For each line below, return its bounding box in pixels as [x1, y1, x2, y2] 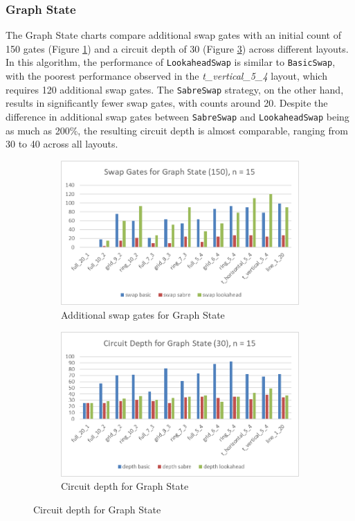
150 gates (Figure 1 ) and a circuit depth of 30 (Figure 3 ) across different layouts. [6, 41, 349, 55]
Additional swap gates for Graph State [61, 308, 225, 322]
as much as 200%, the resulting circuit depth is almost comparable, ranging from [6, 123, 348, 137]
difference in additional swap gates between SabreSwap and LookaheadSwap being [6, 109, 349, 123]
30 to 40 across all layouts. [6, 136, 118, 151]
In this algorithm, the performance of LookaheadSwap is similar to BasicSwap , [6, 55, 336, 69]
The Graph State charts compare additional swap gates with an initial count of [6, 28, 342, 42]
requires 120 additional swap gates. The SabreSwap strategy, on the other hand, [6, 82, 344, 96]
